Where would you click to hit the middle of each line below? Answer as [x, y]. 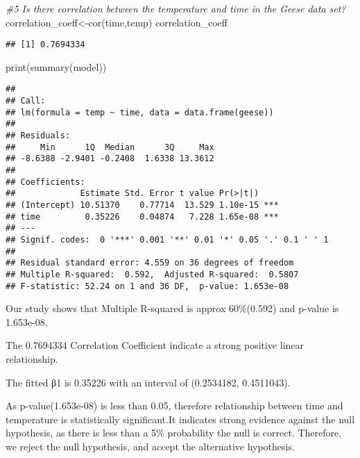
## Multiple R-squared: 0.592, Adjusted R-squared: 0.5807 [152, 274]
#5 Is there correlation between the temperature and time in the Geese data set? [176, 8]
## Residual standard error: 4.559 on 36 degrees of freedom [150, 263]
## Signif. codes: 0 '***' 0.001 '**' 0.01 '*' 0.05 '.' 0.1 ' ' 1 [167, 239]
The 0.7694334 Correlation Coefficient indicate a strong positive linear [155, 345]
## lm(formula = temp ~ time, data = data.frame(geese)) [140, 112]
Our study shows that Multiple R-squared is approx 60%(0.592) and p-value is [172, 308]
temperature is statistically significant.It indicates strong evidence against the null [180, 419]
